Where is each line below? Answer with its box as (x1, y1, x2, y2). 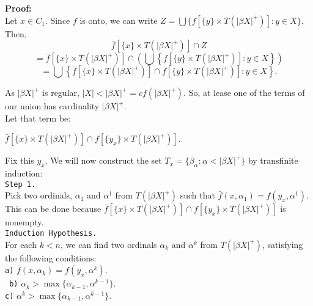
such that (180, 189, 215, 202)
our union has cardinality (5, 100, 100, 112)
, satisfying (262, 238, 303, 250)
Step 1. (5, 180, 36, 189)
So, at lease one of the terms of (188, 86, 305, 99)
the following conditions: (5, 251, 97, 264)
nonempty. (5, 216, 44, 228)
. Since (45, 13, 70, 26)
